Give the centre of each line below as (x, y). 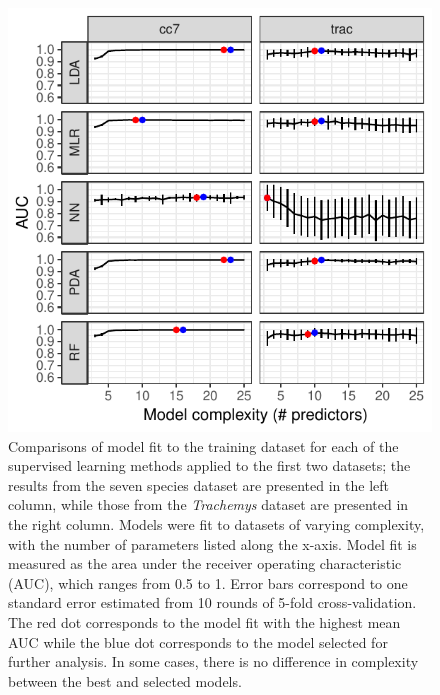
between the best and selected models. (125, 680)
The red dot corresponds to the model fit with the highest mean (204, 621)
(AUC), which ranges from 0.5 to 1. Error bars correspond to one (208, 582)
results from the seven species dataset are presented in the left (198, 484)
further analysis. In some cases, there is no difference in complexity (213, 661)
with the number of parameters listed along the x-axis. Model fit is (212, 543)
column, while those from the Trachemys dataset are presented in (208, 504)
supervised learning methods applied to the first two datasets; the (209, 465)
